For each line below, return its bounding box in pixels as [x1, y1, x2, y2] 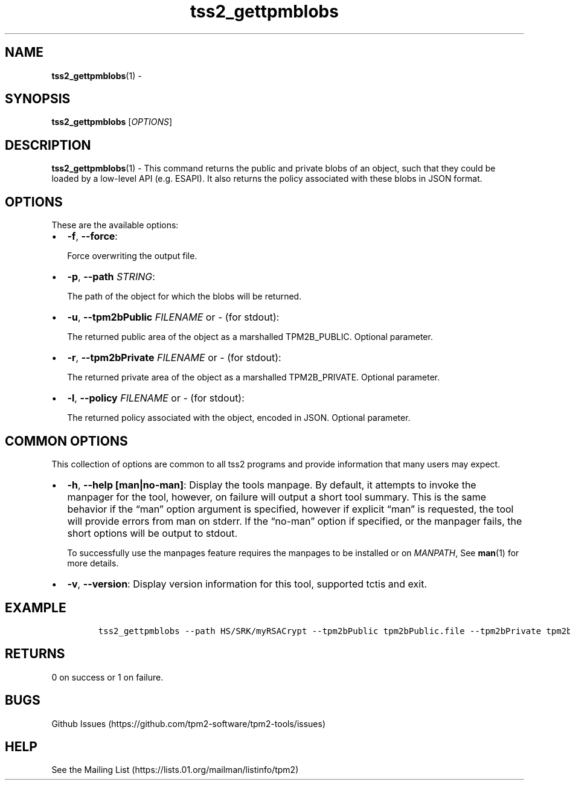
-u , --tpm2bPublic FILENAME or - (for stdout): [67, 311, 280, 324]
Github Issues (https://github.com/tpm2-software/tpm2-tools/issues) [51, 718, 326, 729]
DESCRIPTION [5, 137, 91, 153]
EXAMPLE [5, 600, 66, 616]
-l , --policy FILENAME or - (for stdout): [67, 392, 245, 405]
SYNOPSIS [5, 91, 71, 107]
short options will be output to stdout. [67, 527, 238, 539]
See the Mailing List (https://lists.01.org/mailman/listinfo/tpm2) [51, 764, 299, 775]
